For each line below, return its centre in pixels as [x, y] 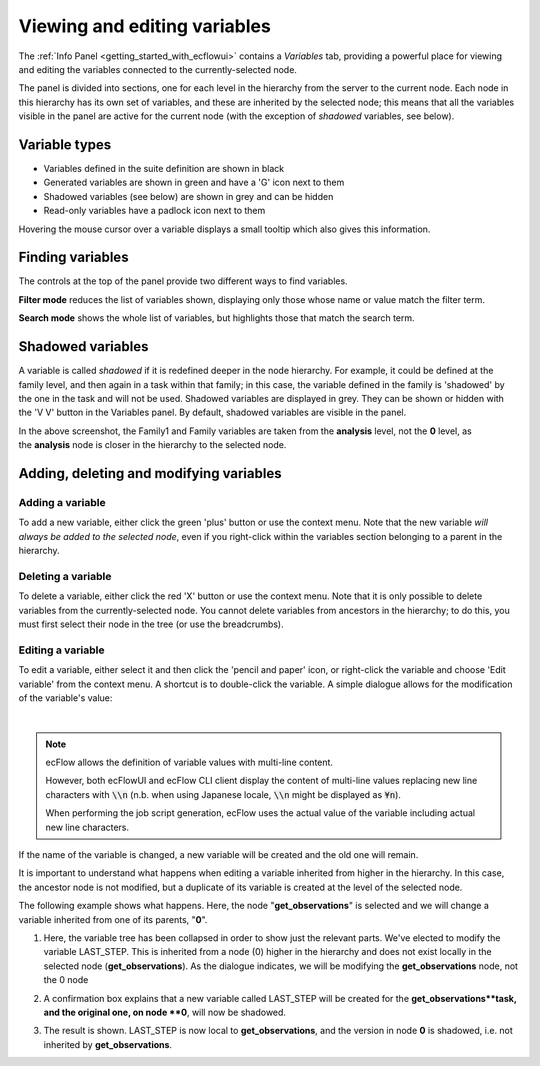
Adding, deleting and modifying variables [150, 473]
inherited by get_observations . [108, 1044]
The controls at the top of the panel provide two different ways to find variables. [183, 281]
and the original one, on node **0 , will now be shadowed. [165, 1012]
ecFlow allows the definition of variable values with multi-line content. [189, 762]
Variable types [65, 144]
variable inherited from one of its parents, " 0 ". [113, 919]
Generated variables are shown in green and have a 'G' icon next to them [194, 182]
